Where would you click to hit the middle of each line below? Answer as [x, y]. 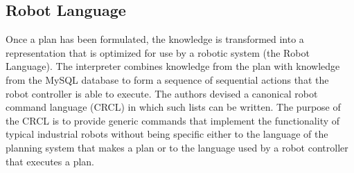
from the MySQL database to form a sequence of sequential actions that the [167, 79]
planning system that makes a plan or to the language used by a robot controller [177, 147]
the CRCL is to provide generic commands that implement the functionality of [173, 120]
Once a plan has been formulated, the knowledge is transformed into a [155, 39]
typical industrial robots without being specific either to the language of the [167, 134]
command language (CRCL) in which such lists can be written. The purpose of [173, 107]
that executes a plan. [50, 161]
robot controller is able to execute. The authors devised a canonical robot [162, 93]
